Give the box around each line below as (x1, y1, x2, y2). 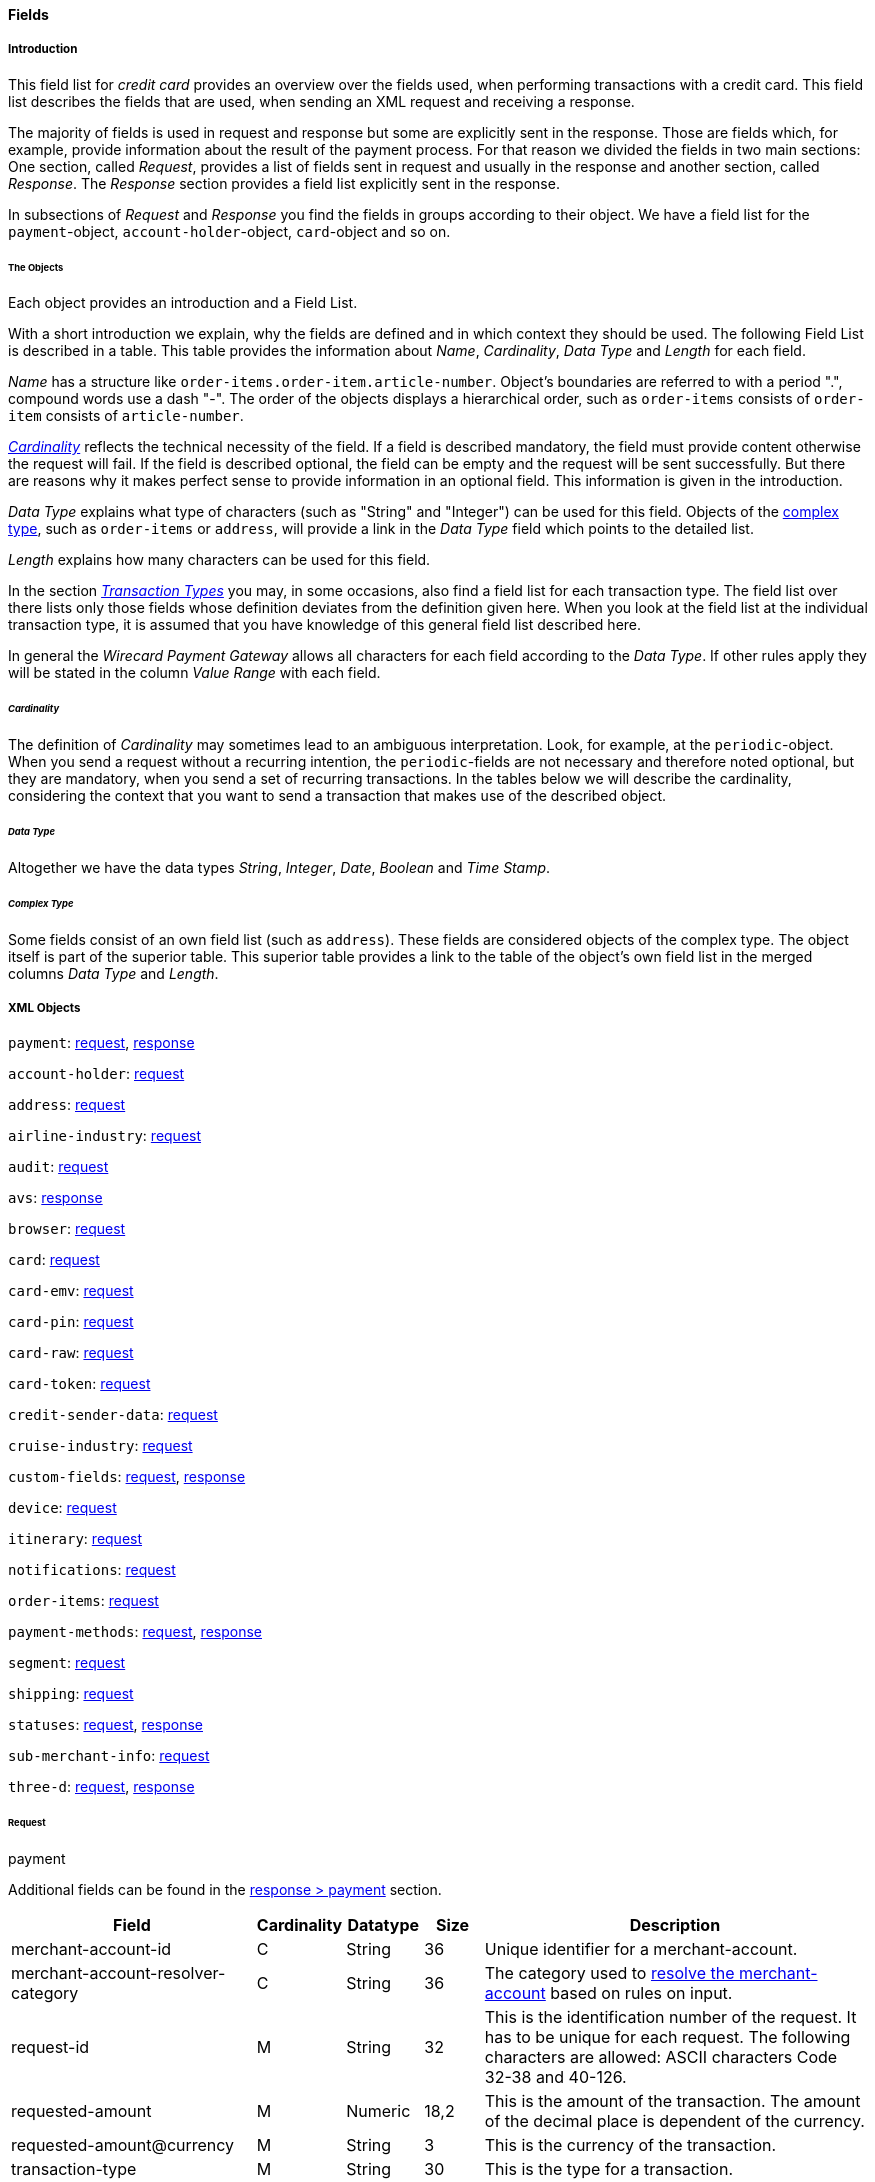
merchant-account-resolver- (11, 1963, 226, 1983)
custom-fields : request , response (8, 1468, 246, 1486)
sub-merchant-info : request (8, 1747, 210, 1765)
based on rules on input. (550, 1983, 733, 2003)
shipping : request (8, 1685, 134, 1703)
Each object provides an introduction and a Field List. (8, 294, 358, 312)
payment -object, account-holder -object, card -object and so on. (8, 222, 451, 240)
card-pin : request (8, 1313, 134, 1331)
